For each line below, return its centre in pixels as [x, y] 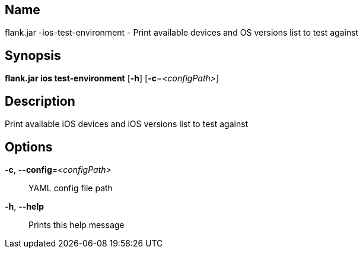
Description [40, 101]
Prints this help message [77, 224]
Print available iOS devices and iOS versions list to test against [127, 124]
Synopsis [33, 55]
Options [29, 147]
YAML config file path [71, 188]
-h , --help [25, 206]
